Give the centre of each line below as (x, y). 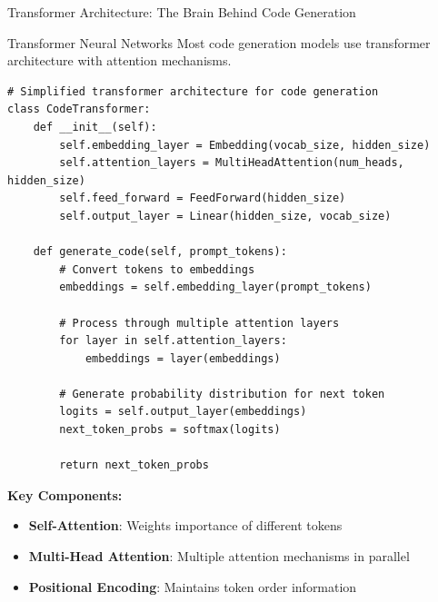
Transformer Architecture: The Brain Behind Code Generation (182, 12)
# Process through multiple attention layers (199, 323)
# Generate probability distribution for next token (222, 394)
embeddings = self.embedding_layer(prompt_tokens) (215, 287)
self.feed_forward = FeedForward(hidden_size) (203, 198)
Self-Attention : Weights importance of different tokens (185, 525)
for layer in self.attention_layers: (173, 341)
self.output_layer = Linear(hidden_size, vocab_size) (225, 216)
